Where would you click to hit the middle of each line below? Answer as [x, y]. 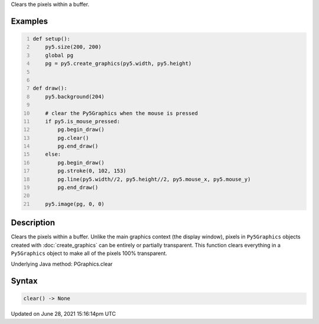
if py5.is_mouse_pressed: [83, 121]
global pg [59, 55]
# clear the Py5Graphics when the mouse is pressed [121, 113]
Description [33, 223]
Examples [30, 21]
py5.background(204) [75, 96]
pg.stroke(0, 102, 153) [92, 171]
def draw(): [50, 88]
